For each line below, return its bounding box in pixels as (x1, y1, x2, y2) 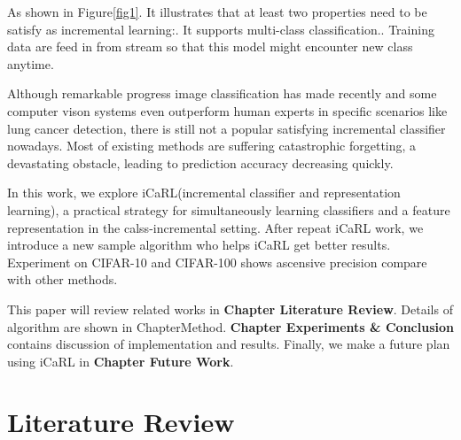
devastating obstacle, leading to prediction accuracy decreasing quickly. (7, 153, 394, 172)
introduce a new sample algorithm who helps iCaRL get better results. (7, 235, 391, 254)
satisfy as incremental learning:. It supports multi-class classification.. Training (7, 19, 434, 38)
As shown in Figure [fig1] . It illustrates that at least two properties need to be (7, 3, 427, 20)
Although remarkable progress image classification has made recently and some (7, 84, 437, 103)
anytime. (7, 54, 54, 73)
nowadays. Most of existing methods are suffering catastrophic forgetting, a (7, 136, 417, 155)
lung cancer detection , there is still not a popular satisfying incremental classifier (7, 119, 446, 137)
